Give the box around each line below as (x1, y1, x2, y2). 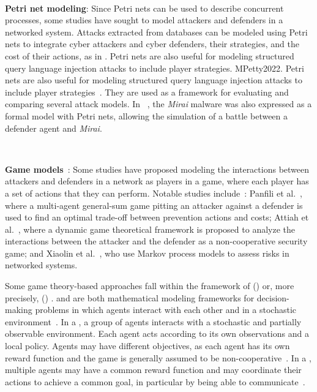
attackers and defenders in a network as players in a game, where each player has (5, 175, 309, 187)
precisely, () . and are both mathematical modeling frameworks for (5, 291, 255, 304)
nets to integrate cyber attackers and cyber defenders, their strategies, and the (5, 37, 299, 50)
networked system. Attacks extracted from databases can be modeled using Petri (5, 25, 308, 38)
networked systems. (5, 258, 78, 271)
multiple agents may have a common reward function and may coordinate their (5, 363, 302, 376)
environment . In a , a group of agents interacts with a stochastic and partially (5, 315, 302, 328)
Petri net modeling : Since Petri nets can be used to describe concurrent (5, 1, 284, 14)
